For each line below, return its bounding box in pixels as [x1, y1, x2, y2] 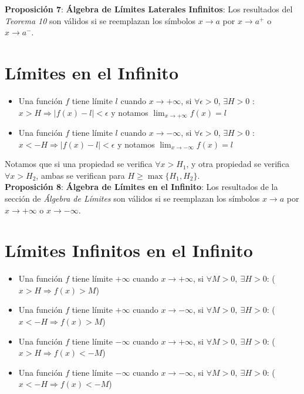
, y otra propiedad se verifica [186, 158, 290, 170]
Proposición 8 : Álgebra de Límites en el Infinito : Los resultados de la [5, 181, 278, 193]
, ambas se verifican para [36, 169, 125, 181]
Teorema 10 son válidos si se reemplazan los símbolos [5, 14, 196, 26]
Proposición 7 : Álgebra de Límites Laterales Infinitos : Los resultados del [5, 3, 293, 15]
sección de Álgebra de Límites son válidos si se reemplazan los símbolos [5, 192, 260, 204]
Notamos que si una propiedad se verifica [5, 158, 153, 170]
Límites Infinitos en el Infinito [5, 238, 253, 262]
